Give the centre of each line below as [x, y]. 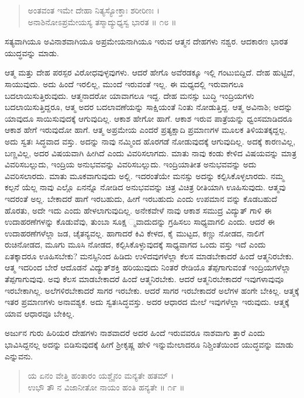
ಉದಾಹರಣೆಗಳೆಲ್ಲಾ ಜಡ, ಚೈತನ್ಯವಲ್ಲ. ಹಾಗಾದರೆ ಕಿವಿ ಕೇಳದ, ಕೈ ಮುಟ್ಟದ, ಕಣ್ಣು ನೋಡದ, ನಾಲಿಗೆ [134, 233]
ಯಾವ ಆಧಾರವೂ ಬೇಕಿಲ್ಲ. [40, 313]
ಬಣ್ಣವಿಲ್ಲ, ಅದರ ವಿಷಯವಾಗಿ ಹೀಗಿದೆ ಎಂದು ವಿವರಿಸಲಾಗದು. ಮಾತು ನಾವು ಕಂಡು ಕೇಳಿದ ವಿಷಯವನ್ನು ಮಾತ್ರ [151, 152]
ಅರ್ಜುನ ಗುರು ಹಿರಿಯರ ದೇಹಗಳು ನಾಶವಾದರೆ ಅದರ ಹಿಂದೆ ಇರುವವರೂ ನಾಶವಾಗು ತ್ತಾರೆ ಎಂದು [135, 333]
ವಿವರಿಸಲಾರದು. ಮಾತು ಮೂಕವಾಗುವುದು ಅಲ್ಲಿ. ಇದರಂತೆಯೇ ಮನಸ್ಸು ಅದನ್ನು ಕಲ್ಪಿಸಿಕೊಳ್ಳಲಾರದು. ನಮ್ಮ [145, 175]
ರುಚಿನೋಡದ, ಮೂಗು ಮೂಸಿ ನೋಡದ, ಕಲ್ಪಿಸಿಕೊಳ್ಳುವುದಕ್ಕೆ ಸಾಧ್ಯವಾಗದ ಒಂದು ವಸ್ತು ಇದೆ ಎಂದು [135, 244]
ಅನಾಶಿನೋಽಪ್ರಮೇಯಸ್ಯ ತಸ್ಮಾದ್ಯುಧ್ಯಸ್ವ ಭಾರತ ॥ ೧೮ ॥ [102, 21]
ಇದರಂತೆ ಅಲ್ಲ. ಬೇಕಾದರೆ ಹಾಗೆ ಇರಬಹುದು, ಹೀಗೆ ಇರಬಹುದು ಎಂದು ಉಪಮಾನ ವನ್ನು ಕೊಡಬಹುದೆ [141, 198]
